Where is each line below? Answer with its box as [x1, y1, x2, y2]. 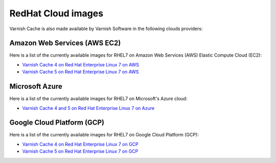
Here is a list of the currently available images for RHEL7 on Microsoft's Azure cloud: [9, 96, 188, 102]
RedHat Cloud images [9, 8, 104, 19]
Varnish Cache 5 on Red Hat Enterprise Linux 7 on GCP [22, 148, 139, 154]
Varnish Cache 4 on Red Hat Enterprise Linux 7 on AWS [22, 61, 140, 67]
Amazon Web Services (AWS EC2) [9, 39, 121, 48]
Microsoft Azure [9, 82, 62, 91]
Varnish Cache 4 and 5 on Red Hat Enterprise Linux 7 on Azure [22, 105, 155, 111]
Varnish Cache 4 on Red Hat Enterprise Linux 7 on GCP [22, 141, 139, 147]
